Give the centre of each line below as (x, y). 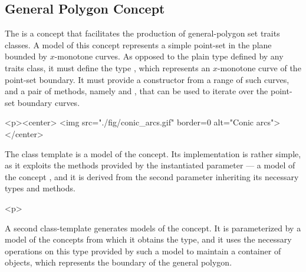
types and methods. (40, 188)
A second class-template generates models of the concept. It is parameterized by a (153, 228)
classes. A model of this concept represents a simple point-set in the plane (138, 44)
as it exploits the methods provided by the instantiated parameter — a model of (150, 165)
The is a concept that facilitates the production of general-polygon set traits (142, 33)
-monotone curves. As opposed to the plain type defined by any (169, 56)
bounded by (26, 56)
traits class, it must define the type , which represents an (108, 67)
